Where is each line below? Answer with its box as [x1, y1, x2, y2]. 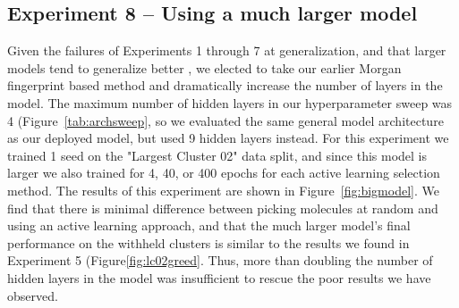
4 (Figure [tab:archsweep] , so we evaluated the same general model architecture [7, 111, 444, 129]
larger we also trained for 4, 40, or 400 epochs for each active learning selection [7, 163, 440, 182]
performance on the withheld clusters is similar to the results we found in [7, 233, 410, 252]
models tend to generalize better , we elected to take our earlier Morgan [7, 58, 402, 77]
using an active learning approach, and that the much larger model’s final [7, 216, 411, 235]
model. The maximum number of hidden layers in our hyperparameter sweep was [7, 93, 453, 112]
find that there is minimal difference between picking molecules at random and [7, 198, 438, 217]
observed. [7, 286, 58, 304]
